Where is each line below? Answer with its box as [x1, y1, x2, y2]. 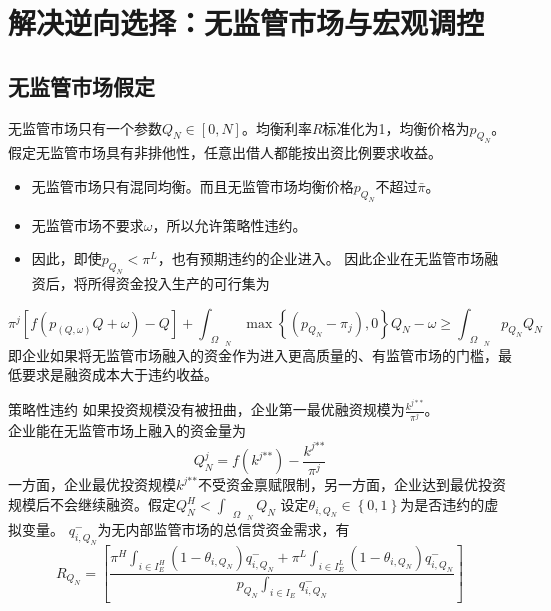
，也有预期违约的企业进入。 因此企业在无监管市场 [157, 248, 485, 269]
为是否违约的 [400, 494, 485, 515]
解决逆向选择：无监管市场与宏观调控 [8, 2, 485, 43]
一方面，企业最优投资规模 [8, 474, 176, 495]
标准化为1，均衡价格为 [322, 117, 470, 138]
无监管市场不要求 [31, 214, 144, 235]
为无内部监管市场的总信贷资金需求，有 [97, 519, 350, 540]
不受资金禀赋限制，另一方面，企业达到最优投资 [197, 474, 506, 495]
